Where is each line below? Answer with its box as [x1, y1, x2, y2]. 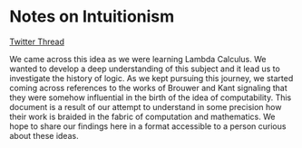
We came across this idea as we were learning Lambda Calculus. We [9, 53, 267, 64]
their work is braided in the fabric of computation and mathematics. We [9, 111, 276, 122]
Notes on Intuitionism [9, 6, 175, 27]
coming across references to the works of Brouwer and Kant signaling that [9, 82, 287, 93]
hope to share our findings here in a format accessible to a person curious [9, 120, 287, 132]
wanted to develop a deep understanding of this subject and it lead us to [9, 63, 281, 74]
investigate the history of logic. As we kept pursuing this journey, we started [9, 72, 294, 83]
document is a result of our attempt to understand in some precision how [9, 101, 282, 112]
